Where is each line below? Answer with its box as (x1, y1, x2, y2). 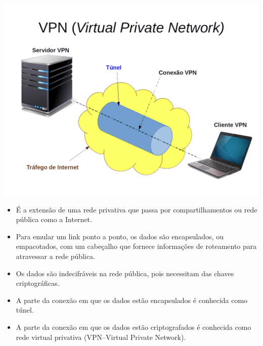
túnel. (16, 305, 34, 315)
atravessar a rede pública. (16, 250, 96, 261)
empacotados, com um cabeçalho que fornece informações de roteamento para (16, 241, 257, 251)
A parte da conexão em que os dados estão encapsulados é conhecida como (16, 294, 248, 305)
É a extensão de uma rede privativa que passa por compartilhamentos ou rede (16, 204, 257, 214)
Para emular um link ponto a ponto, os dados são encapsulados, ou (16, 231, 224, 241)
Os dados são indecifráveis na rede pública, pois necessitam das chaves (16, 268, 234, 278)
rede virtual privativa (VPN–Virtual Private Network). (16, 331, 186, 342)
